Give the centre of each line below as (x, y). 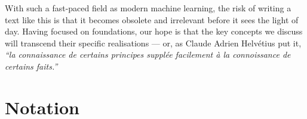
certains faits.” (31, 66)
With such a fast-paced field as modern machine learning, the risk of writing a (148, 8)
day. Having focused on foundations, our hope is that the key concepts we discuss (154, 31)
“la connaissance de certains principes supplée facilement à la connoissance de (148, 54)
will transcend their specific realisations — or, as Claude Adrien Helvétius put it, (153, 43)
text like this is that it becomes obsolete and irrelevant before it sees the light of (152, 19)
